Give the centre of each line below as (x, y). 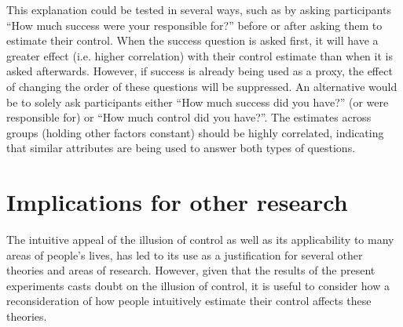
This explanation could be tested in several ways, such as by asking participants (199, 9)
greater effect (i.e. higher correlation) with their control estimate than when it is (200, 55)
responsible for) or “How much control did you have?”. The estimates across (189, 117)
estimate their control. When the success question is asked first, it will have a (192, 40)
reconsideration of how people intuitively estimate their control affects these (189, 301)
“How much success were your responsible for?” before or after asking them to (194, 25)
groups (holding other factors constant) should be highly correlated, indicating (195, 132)
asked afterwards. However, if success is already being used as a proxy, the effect (200, 71)
